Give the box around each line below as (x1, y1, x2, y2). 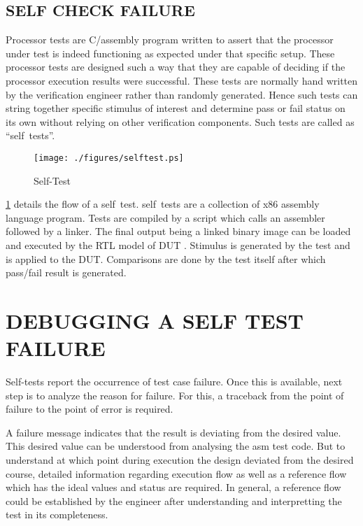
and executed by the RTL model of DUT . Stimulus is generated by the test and (6, 237, 350, 252)
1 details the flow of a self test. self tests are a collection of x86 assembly (6, 197, 320, 211)
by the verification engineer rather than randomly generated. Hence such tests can (6, 87, 358, 101)
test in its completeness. (6, 507, 108, 522)
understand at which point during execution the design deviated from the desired (6, 453, 354, 467)
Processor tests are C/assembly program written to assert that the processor (6, 32, 334, 47)
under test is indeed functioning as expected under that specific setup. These (6, 45, 335, 60)
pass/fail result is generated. (6, 265, 127, 280)
